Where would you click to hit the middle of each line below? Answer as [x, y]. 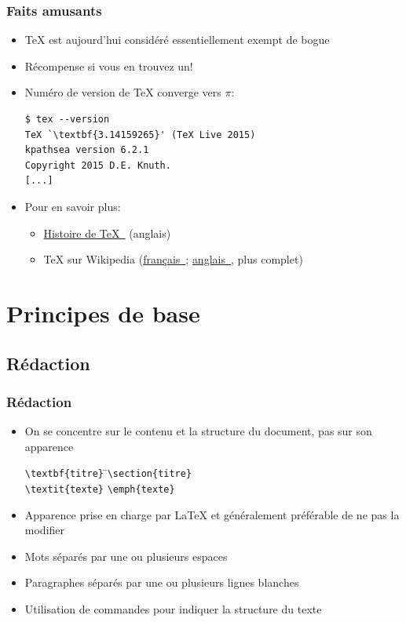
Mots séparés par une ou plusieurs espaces [126, 556]
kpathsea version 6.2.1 [87, 150]
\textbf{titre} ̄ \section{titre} [108, 473]
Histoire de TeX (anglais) [107, 233]
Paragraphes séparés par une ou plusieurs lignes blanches [162, 582]
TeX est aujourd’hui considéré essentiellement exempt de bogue [177, 40]
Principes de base [103, 313]
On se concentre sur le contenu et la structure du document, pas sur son [198, 431]
